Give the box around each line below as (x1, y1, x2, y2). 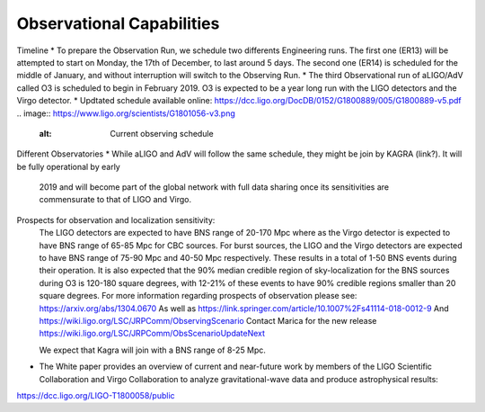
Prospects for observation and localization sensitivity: (16, 214, 216, 225)
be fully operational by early (16, 161, 120, 172)
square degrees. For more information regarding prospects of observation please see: (39, 291, 357, 301)
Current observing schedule (110, 128, 215, 139)
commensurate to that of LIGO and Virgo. (39, 194, 192, 205)
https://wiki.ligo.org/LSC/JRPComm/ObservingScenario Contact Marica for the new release (39, 315, 377, 326)
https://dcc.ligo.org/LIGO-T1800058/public (16, 390, 175, 400)
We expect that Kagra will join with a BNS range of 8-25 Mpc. (39, 345, 267, 355)
